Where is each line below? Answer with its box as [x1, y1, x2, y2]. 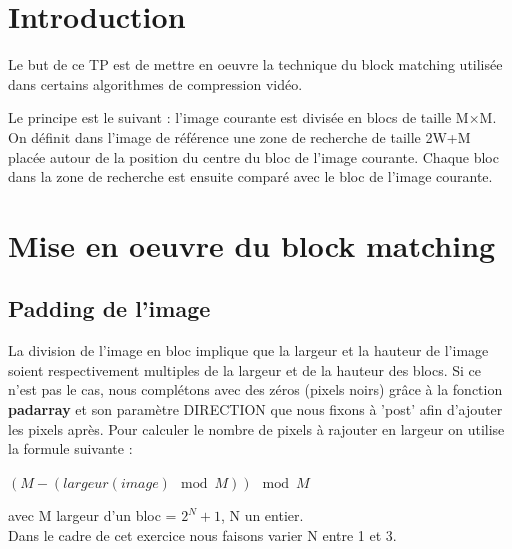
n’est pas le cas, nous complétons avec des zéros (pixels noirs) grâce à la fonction [8, 379, 503, 400]
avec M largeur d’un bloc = [8, 505, 177, 526]
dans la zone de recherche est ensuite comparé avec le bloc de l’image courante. [8, 166, 493, 187]
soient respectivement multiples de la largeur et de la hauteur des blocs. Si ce [8, 359, 481, 380]
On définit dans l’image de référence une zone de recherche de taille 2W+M [8, 126, 471, 147]
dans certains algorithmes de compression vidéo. [8, 73, 303, 94]
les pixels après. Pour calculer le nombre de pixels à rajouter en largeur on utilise [8, 418, 505, 439]
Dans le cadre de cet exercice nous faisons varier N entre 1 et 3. [8, 525, 397, 546]
